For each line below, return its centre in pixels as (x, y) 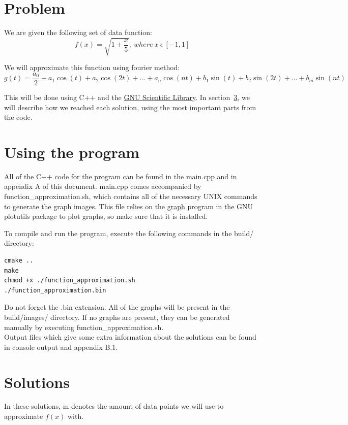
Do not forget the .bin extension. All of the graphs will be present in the (117, 307)
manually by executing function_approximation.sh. (84, 327)
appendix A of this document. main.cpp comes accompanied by (103, 186)
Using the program (72, 152)
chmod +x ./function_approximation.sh (70, 281)
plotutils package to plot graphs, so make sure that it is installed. (106, 216)
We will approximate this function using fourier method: (92, 67)
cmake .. (19, 260)
